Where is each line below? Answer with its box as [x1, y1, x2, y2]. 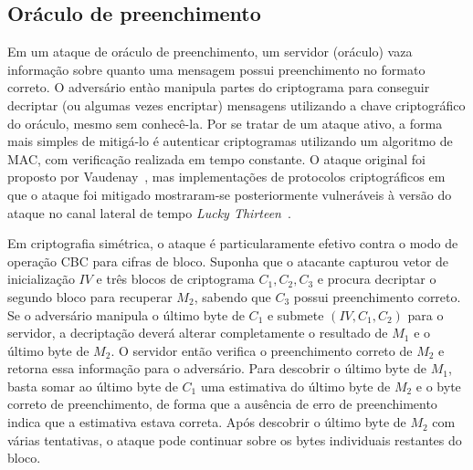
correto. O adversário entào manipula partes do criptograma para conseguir [7, 78, 430, 97]
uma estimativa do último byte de [200, 376, 391, 395]
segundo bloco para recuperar [7, 287, 173, 306]
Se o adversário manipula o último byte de [7, 305, 245, 324]
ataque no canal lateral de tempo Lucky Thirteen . [7, 203, 291, 222]
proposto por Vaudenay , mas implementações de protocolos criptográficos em [7, 167, 446, 186]
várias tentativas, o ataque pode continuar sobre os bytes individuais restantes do [7, 430, 462, 449]
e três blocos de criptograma [96, 269, 255, 288]
